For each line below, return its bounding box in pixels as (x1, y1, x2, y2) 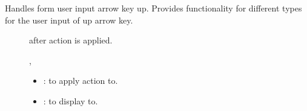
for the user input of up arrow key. (5, 13, 133, 26)
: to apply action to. (43, 74, 118, 87)
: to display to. (43, 94, 98, 107)
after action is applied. (29, 34, 113, 46)
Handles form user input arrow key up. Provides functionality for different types (5, 2, 302, 14)
